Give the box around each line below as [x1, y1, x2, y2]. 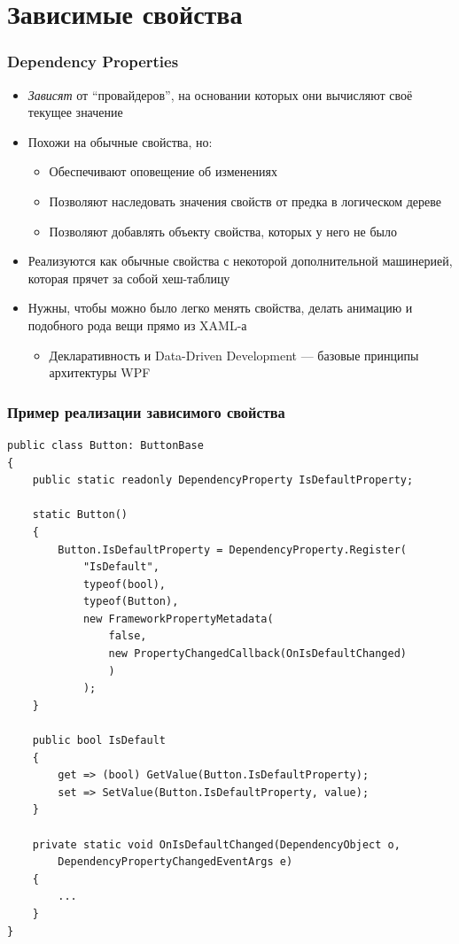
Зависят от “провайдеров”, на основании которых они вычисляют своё [27, 85, 413, 104]
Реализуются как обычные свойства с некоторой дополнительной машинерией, [27, 251, 453, 270]
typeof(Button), [82, 595, 179, 608]
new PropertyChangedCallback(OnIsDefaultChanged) [108, 647, 408, 661]
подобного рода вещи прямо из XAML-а [27, 315, 247, 334]
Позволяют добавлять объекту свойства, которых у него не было [49, 221, 397, 240]
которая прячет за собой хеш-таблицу [27, 268, 230, 287]
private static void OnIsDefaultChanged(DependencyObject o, [32, 838, 401, 851]
